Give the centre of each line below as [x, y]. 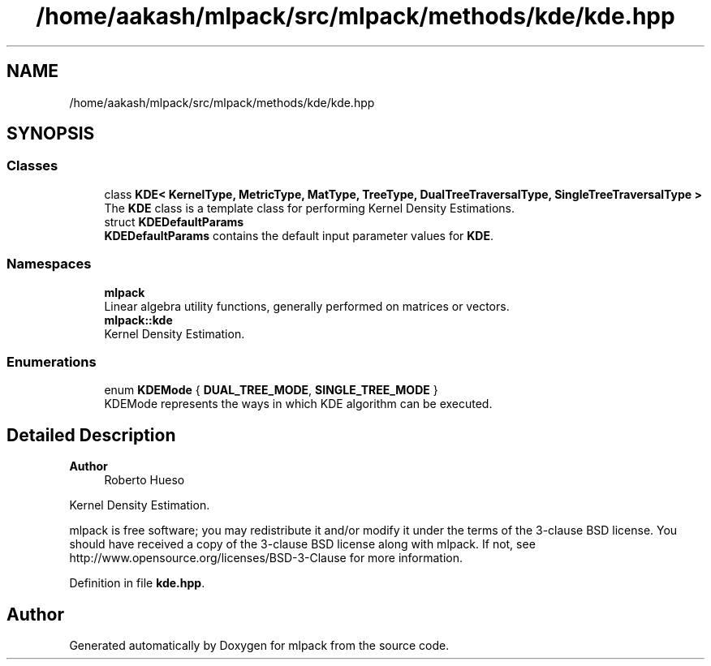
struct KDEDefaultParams [174, 221]
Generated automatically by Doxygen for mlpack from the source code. [259, 645]
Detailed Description [91, 435]
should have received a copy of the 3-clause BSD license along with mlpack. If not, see [302, 544]
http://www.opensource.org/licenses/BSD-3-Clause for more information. [266, 558]
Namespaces [49, 264]
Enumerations [52, 361]
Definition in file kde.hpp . [137, 583]
